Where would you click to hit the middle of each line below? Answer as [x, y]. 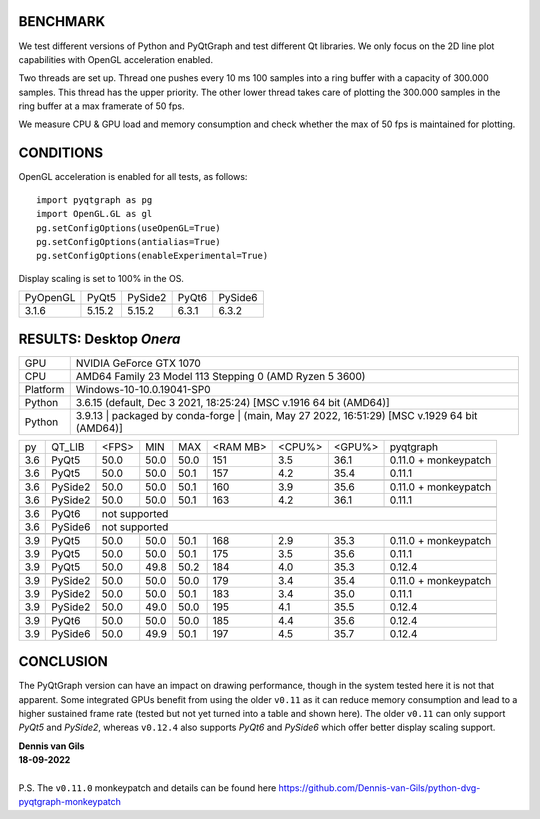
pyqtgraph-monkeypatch [70, 802]
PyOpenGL [50, 298]
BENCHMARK [62, 21]
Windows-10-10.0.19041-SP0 [143, 389]
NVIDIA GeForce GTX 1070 [138, 363]
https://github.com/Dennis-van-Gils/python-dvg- [379, 787]
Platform [44, 389]
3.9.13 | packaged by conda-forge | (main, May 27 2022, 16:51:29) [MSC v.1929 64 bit [276, 415]
